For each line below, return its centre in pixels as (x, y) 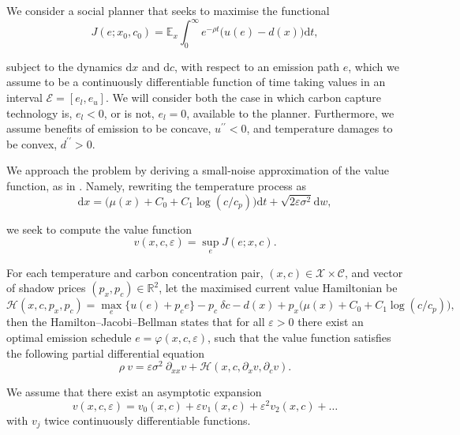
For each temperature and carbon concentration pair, (135, 272)
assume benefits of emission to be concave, (109, 128)
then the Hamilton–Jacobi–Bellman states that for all (136, 322)
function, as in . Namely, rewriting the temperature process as (157, 186)
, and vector (374, 272)
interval (24, 97)
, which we (374, 66)
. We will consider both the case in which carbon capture (243, 97)
